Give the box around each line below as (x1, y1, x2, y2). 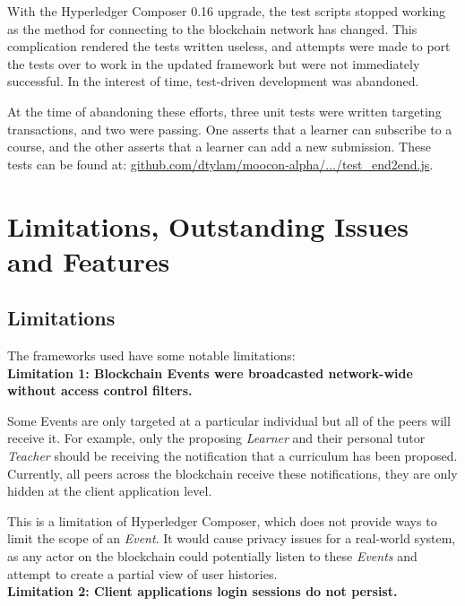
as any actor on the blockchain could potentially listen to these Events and (7, 547, 418, 566)
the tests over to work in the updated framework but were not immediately (7, 54, 420, 73)
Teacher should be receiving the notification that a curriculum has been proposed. (7, 446, 458, 465)
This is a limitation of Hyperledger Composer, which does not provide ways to (7, 511, 437, 530)
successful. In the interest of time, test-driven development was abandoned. (7, 72, 419, 91)
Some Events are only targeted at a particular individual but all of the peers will (7, 411, 451, 429)
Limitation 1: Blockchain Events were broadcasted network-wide (7, 363, 413, 382)
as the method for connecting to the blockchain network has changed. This (7, 19, 418, 38)
